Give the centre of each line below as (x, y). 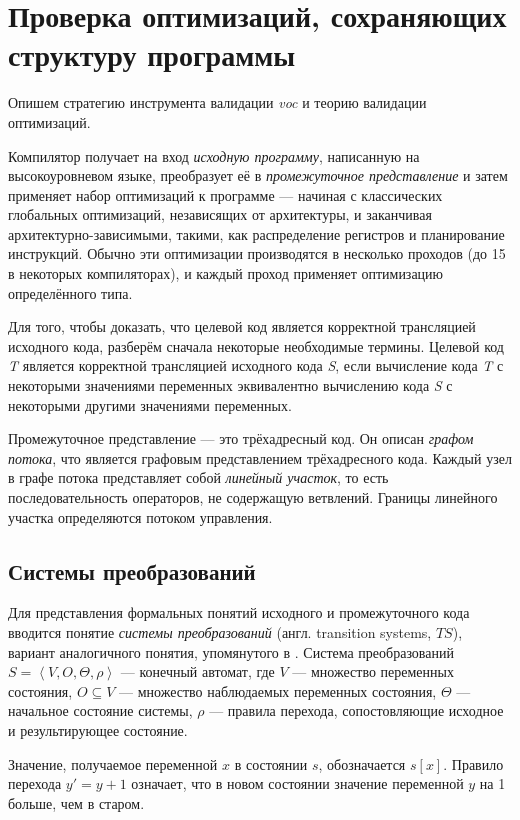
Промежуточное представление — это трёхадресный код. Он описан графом (241, 438)
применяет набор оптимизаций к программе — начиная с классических (225, 194)
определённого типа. (70, 292)
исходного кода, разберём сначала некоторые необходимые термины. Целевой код (256, 345)
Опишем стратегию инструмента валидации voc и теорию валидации (217, 102)
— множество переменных (373, 671)
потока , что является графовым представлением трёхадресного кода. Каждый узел (260, 457)
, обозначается (362, 763)
